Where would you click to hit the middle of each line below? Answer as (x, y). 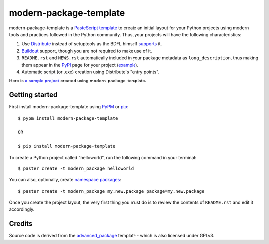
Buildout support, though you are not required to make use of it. (87, 51)
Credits (21, 224)
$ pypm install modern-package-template (68, 118)
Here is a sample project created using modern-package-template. (78, 81)
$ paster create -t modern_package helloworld (76, 168)
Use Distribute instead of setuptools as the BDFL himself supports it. (92, 44)
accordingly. (22, 209)
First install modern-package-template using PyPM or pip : (69, 107)
